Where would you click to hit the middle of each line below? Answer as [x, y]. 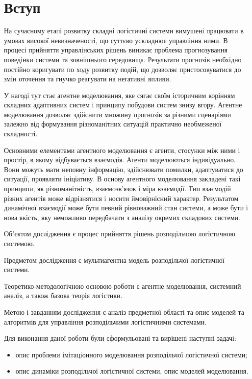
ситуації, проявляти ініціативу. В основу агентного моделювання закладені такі [122, 179]
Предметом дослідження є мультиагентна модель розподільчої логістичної [114, 260]
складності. [21, 134]
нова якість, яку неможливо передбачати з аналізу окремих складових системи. [122, 217]
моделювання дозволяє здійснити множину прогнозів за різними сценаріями [118, 114]
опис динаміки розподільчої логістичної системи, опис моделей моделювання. [132, 371]
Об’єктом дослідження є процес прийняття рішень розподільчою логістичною [120, 234]
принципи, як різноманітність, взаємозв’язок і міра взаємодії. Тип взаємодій [117, 189]
